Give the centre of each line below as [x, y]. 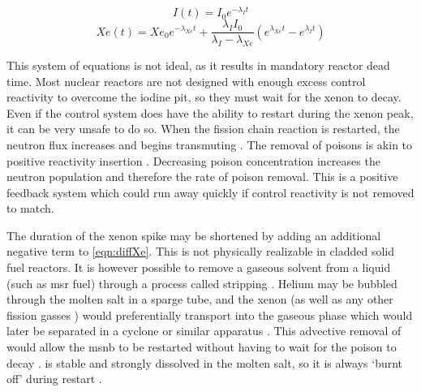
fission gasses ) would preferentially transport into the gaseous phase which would [210, 314]
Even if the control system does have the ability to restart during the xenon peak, [210, 112]
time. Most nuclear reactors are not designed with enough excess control [186, 81]
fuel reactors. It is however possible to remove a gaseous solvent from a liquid [199, 267]
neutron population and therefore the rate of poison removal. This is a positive [202, 177]
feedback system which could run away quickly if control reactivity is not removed [210, 192]
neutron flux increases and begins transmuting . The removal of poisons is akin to [210, 144]
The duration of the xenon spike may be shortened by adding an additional [194, 235]
